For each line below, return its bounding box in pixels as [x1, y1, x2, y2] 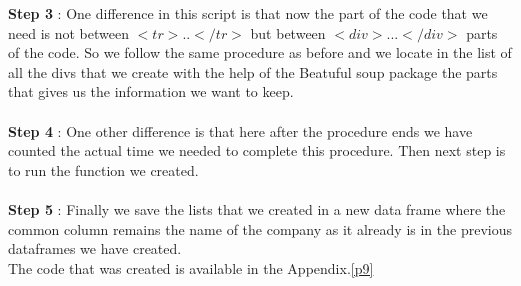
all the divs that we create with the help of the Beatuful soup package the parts [8, 61, 498, 82]
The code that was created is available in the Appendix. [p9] [8, 257, 374, 278]
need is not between [8, 22, 130, 43]
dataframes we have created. [8, 238, 182, 259]
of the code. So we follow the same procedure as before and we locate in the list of [8, 42, 512, 63]
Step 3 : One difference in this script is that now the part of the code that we [8, 3, 488, 23]
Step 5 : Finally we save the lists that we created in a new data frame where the [8, 198, 506, 219]
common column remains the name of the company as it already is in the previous [8, 218, 512, 239]
